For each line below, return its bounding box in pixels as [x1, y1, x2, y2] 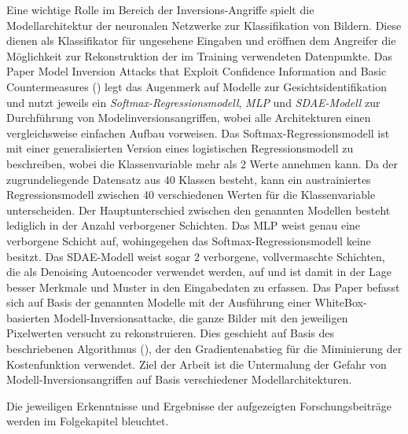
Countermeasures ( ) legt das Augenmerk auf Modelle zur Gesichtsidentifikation [6, 78, 388, 94]
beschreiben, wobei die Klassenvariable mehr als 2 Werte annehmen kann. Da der [6, 155, 399, 171]
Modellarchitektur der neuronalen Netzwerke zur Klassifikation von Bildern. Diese [6, 17, 402, 33]
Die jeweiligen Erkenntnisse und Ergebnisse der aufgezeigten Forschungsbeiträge [6, 397, 391, 414]
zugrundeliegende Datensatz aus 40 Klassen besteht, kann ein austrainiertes [6, 171, 371, 187]
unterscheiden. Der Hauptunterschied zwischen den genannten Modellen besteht [6, 201, 391, 218]
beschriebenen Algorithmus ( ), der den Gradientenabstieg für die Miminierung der [6, 340, 402, 357]
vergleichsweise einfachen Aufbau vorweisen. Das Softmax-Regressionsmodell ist [6, 124, 390, 141]
